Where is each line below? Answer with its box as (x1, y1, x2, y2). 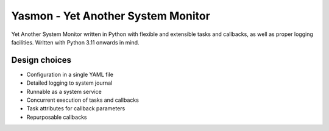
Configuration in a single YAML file (26, 71, 114, 78)
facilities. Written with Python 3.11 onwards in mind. (11, 38, 140, 46)
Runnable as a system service (26, 88, 102, 95)
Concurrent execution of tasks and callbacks (26, 96, 140, 104)
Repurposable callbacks (26, 113, 88, 121)
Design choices (11, 55, 72, 65)
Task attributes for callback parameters (26, 105, 126, 112)
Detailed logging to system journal (26, 79, 113, 87)
